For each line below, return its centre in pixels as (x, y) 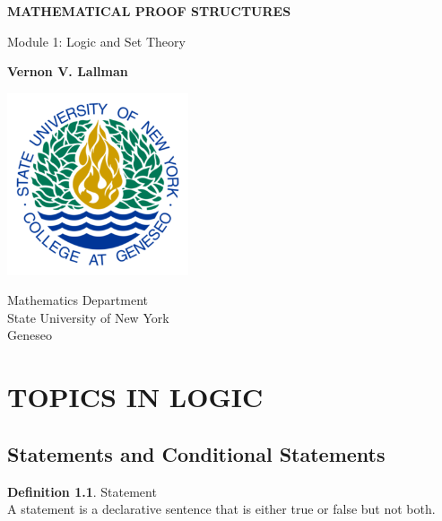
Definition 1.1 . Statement (82, 491)
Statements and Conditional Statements (196, 453)
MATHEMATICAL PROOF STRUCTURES (149, 11)
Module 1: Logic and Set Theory (96, 41)
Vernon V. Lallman (68, 71)
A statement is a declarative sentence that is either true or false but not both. (221, 509)
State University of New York (88, 317)
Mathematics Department (78, 300)
